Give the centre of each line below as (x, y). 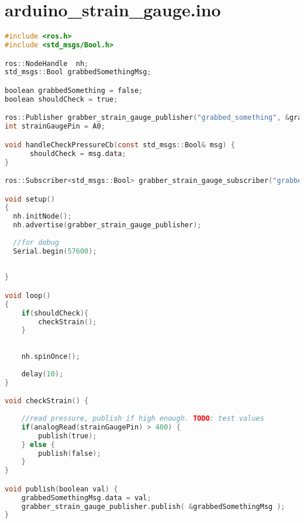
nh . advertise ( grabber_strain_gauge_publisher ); (107, 225)
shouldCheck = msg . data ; (78, 153)
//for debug (36, 242)
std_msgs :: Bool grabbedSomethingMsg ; (78, 72)
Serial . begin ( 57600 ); (55, 251)
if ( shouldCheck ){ (55, 313)
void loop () (28, 295)
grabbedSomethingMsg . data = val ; (86, 498)
